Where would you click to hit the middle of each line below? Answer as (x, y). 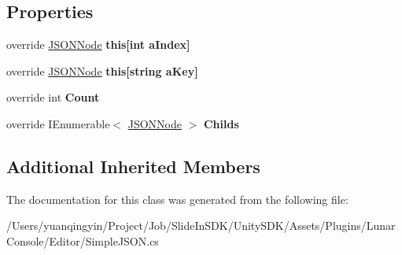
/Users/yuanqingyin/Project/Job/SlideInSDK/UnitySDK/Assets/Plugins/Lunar (201, 225)
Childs (221, 123)
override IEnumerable (58, 123)
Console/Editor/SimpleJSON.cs (83, 240)
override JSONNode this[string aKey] (102, 70)
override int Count (53, 97)
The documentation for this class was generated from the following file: (177, 199)
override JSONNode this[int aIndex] (98, 44)
